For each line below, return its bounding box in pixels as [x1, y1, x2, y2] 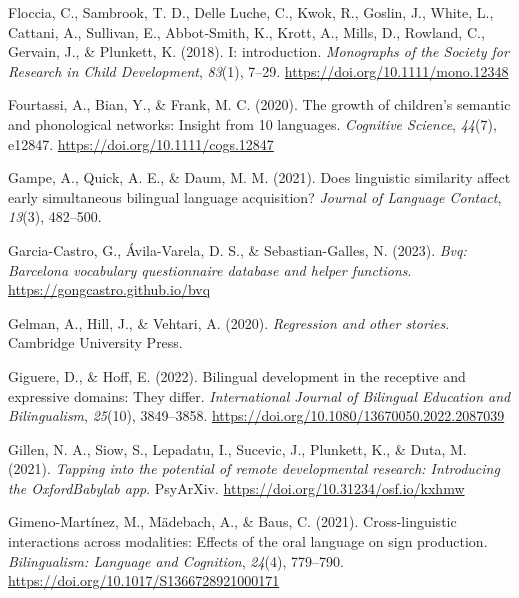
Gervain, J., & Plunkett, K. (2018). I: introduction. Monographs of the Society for [8, 41, 509, 62]
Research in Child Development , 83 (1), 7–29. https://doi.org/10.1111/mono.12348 [8, 60, 509, 81]
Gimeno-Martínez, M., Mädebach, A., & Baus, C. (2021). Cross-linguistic [8, 511, 457, 532]
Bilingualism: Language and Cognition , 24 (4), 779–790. [8, 550, 344, 571]
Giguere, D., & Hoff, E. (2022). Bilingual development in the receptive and [8, 365, 466, 386]
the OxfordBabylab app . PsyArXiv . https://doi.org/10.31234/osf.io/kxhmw [8, 477, 465, 498]
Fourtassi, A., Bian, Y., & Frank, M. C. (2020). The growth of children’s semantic [8, 94, 511, 115]
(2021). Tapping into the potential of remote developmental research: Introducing [8, 458, 500, 479]
